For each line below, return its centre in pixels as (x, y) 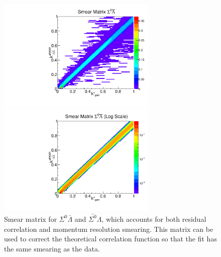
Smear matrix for (31, 219)
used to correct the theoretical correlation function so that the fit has (111, 239)
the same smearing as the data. (52, 248)
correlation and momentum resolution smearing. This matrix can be (109, 229)
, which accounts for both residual (154, 219)
